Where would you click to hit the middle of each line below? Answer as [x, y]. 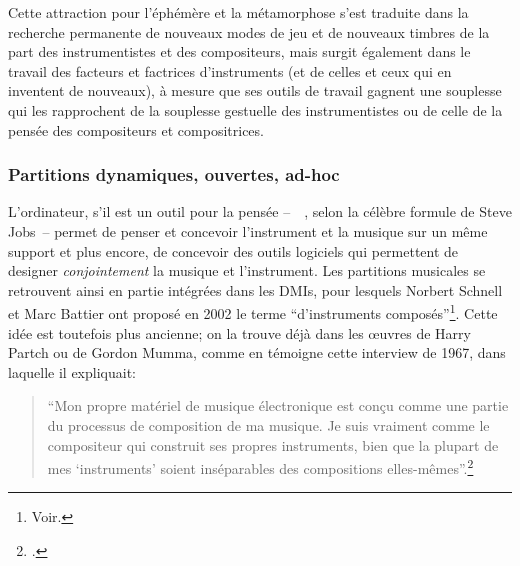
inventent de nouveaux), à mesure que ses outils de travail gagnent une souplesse [255, 90]
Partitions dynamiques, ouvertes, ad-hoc [174, 174]
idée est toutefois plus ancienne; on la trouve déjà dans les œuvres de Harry [239, 332]
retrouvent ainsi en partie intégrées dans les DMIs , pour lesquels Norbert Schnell [255, 289]
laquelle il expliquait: [72, 371]
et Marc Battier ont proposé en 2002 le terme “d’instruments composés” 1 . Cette [253, 311]
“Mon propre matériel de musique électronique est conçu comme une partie [278, 405]
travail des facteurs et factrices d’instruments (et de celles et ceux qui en [230, 70]
